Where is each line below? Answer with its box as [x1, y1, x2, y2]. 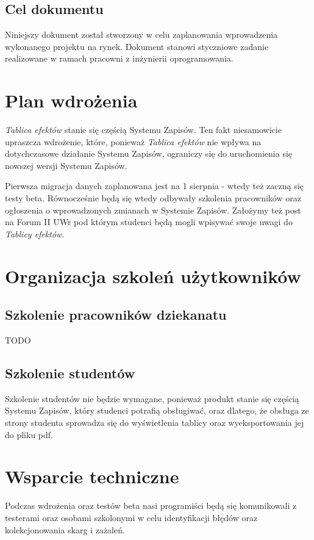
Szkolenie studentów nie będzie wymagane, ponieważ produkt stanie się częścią [5, 392, 299, 405]
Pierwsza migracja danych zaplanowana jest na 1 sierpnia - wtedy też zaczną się [5, 179, 304, 192]
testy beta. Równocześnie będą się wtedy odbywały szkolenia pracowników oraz [5, 192, 301, 204]
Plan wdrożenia [5, 88, 138, 113]
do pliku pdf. [5, 428, 53, 441]
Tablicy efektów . [5, 227, 65, 240]
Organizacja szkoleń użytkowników [5, 263, 301, 288]
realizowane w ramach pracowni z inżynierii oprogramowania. [5, 52, 234, 65]
